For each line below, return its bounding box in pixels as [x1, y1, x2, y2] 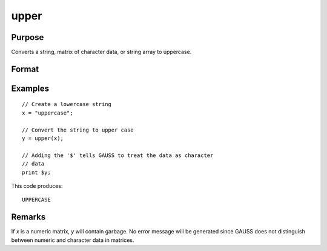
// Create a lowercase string [22, 101, 112, 108]
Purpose [11, 32, 44, 42]
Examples [11, 83, 50, 93]
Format [11, 64, 39, 74]
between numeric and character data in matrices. [11, 236, 134, 244]
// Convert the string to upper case [22, 126, 134, 133]
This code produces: [11, 182, 63, 189]
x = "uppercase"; [22, 109, 73, 116]
